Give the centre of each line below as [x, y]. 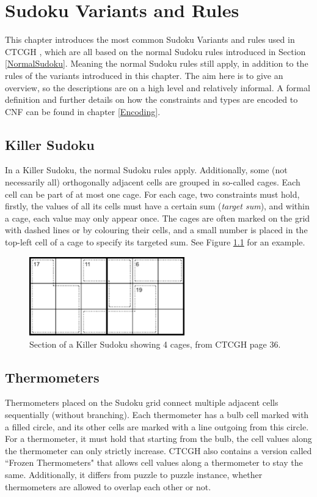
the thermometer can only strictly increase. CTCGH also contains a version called [158, 450]
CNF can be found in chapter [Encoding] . [83, 111]
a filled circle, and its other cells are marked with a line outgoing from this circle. [157, 426]
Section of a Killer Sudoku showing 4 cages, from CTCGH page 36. [155, 344]
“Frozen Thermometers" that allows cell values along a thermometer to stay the [154, 462]
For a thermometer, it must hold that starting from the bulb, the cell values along [158, 439]
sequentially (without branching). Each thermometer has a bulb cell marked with [157, 415]
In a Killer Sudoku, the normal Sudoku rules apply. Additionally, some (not [146, 170]
